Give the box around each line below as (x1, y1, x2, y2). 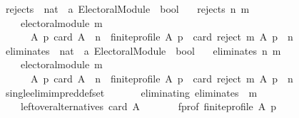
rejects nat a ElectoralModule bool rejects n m (5, 1, 250, 16)
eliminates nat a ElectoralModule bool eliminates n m (5, 43, 281, 58)
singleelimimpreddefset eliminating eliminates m (5, 85, 258, 100)
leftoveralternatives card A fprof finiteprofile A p (20, 99, 277, 114)
